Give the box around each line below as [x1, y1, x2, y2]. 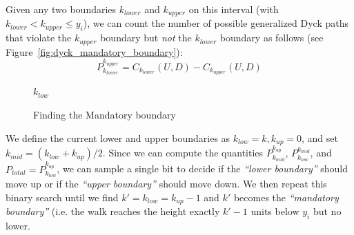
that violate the [6, 30, 72, 45]
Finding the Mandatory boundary [33, 107, 176, 121]
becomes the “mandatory [233, 190, 339, 204]
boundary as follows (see [219, 30, 324, 45]
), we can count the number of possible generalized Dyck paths [83, 16, 349, 30]
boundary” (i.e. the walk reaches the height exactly [6, 204, 220, 218]
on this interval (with [188, 2, 279, 16]
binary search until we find [6, 190, 119, 204]
